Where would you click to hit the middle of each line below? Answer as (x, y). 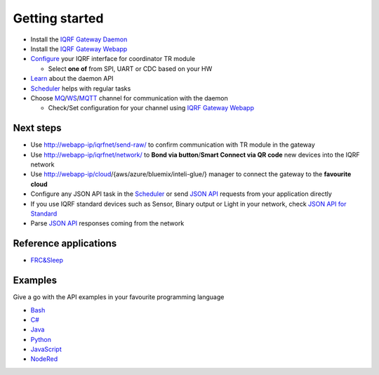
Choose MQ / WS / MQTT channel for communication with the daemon (129, 98)
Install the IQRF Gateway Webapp (79, 48)
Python (41, 339)
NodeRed (44, 359)
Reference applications (65, 243)
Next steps (37, 128)
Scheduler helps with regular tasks (81, 88)
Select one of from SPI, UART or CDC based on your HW (130, 68)
